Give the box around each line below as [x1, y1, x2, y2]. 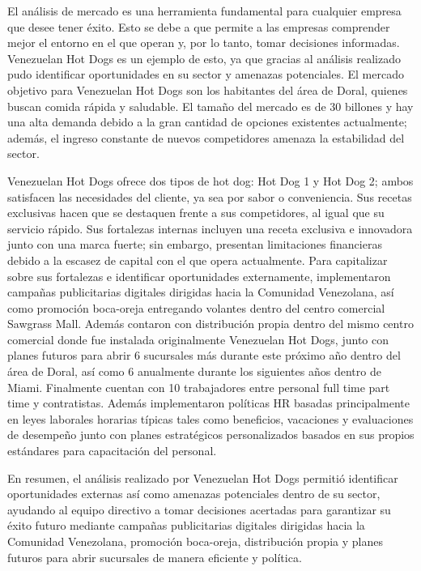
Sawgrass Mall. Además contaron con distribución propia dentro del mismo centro [7, 315, 414, 332]
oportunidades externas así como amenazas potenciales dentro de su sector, [7, 485, 381, 502]
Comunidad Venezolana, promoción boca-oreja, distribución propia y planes [7, 533, 383, 549]
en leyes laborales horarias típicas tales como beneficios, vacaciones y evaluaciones [7, 410, 414, 427]
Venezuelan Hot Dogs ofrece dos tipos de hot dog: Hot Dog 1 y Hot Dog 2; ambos [7, 172, 414, 189]
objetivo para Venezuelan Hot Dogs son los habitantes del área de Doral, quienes [7, 81, 408, 98]
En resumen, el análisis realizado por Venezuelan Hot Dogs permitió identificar [7, 469, 398, 486]
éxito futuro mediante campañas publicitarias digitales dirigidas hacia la [7, 517, 365, 534]
